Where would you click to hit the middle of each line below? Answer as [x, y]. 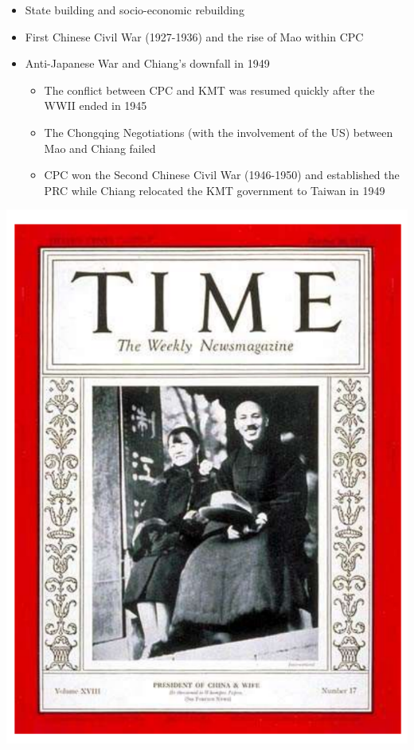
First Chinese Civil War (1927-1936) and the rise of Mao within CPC [194, 36]
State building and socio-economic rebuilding [135, 10]
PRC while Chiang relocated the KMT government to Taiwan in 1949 [215, 190]
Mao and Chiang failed [100, 148]
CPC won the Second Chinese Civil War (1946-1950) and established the [222, 175]
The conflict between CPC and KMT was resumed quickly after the [209, 90]
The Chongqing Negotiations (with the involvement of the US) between [219, 132]
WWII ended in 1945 [96, 105]
